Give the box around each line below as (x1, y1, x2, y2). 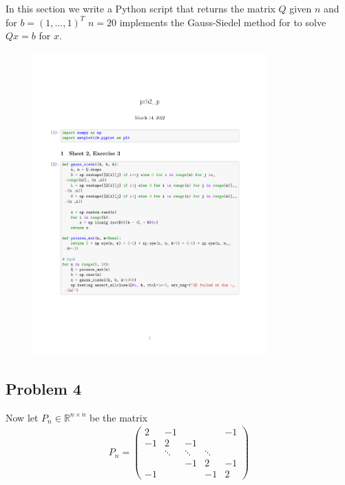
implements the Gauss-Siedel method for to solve (119, 14, 326, 29)
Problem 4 (6, 377, 81, 399)
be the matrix (89, 410, 148, 424)
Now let (6, 410, 39, 424)
